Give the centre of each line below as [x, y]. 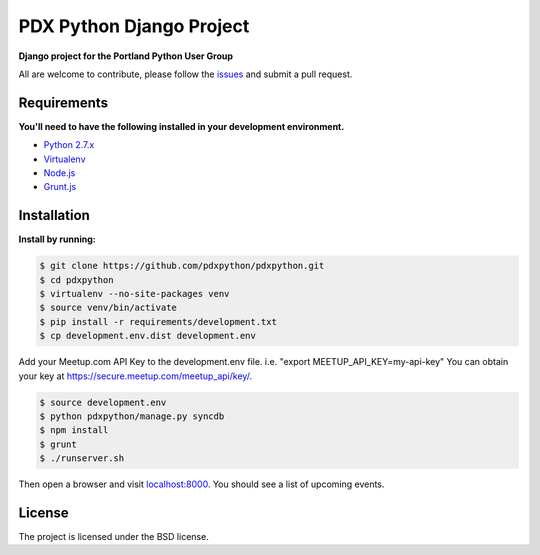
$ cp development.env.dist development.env [148, 336]
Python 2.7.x [69, 145]
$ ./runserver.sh [82, 458]
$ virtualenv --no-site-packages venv [134, 294]
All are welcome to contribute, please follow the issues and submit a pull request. [185, 74]
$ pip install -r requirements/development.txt [158, 321]
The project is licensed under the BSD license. [113, 537]
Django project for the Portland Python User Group [126, 56]
